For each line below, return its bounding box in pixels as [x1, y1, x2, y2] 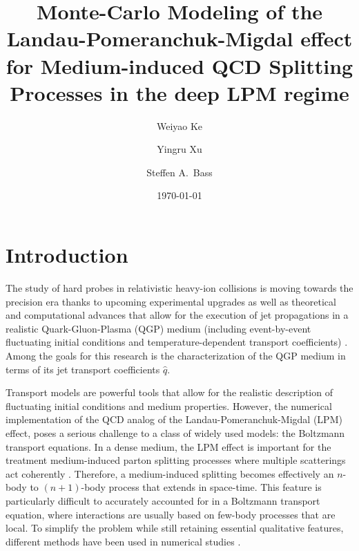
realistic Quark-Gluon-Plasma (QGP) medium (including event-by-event [6, 321, 311, 335]
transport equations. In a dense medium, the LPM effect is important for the [6, 439, 331, 454]
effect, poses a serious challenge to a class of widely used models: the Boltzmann [6, 425, 345, 440]
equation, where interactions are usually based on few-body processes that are [6, 507, 336, 521]
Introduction [6, 241, 128, 269]
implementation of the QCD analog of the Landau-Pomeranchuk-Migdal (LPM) [6, 412, 342, 427]
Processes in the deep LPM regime [10, 78, 349, 106]
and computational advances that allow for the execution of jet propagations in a [6, 308, 349, 322]
